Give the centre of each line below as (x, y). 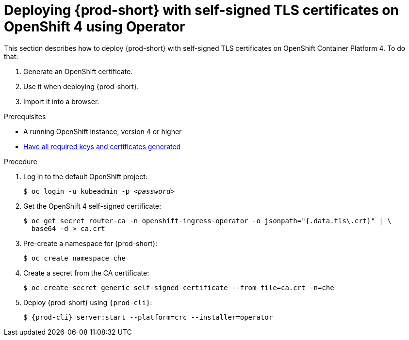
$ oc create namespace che (74, 258)
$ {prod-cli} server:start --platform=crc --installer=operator (148, 317)
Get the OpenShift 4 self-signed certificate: (92, 206)
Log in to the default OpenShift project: (85, 176)
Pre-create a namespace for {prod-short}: (90, 243)
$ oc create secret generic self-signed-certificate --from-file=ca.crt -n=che (179, 287)
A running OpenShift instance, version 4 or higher (103, 131)
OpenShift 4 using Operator (95, 27)
